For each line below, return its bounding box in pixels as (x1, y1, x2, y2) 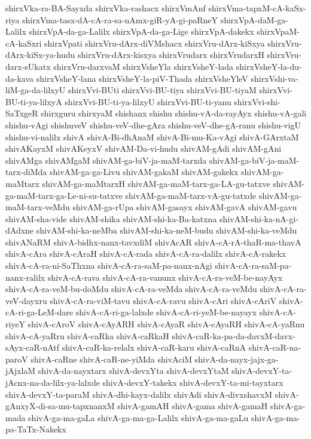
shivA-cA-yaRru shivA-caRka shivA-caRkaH (5, 329, 169, 342)
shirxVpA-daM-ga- (220, 13, 288, 26)
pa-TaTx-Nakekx (5, 423, 66, 435)
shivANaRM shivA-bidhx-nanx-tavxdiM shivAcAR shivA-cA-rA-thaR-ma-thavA (5, 235, 301, 248)
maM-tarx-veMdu (5, 201, 70, 213)
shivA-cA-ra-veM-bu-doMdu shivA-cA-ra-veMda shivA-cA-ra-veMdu (5, 283, 257, 295)
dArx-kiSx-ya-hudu (5, 48, 75, 61)
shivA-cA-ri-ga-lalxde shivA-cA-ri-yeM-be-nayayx (75, 306, 257, 318)
